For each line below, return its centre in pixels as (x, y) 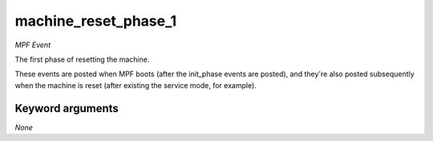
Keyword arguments (67, 108)
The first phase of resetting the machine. (82, 59)
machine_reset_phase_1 (96, 21)
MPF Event (33, 45)
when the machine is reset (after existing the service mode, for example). (136, 85)
